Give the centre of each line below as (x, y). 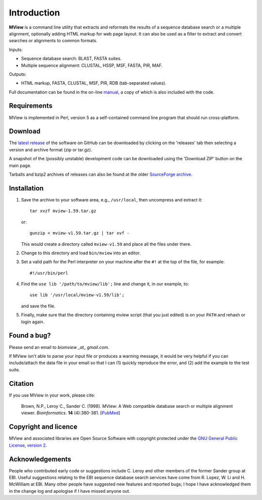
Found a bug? (30, 336)
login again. (33, 322)
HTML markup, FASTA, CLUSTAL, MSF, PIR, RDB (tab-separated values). (94, 83)
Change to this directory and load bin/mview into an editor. (81, 253)
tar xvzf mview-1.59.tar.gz (63, 211)
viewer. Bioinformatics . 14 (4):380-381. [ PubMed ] (71, 413)
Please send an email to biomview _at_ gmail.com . (59, 347)
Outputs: (18, 74)
